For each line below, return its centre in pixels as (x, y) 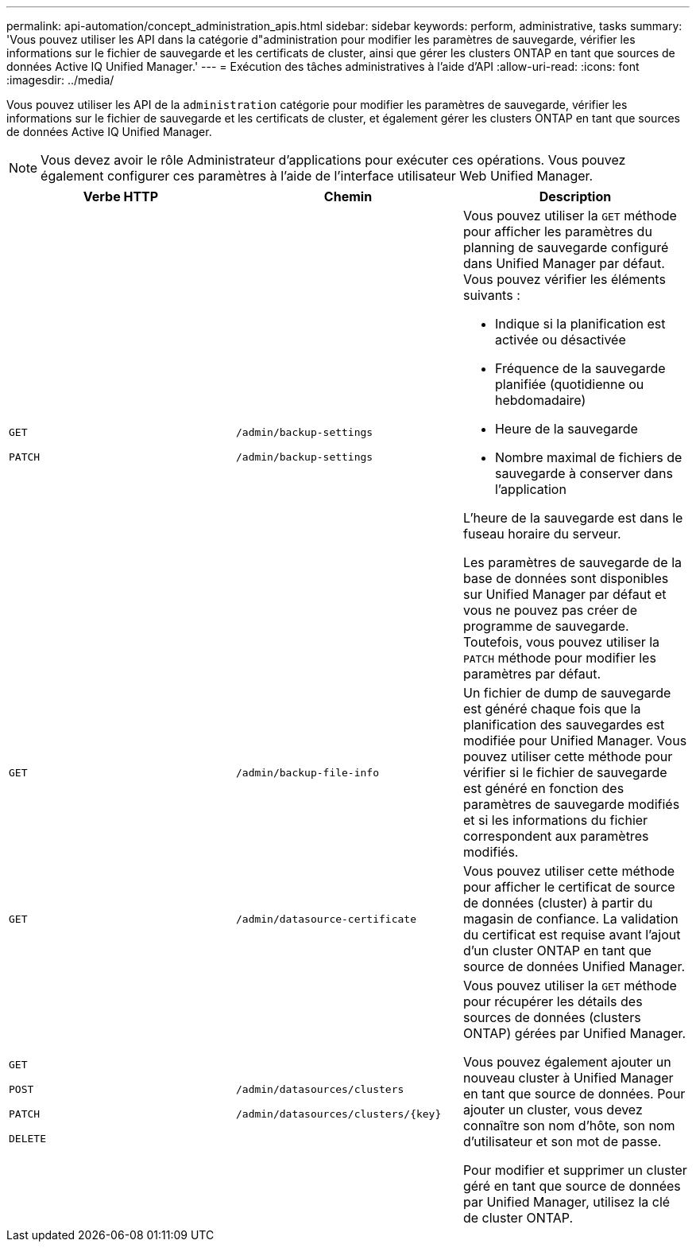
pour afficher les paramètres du (557, 231)
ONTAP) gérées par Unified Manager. (574, 1033)
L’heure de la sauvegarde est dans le (573, 518)
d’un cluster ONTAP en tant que (557, 951)
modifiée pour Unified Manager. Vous (575, 741)
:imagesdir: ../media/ (60, 80)
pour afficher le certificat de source (569, 887)
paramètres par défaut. (532, 674)
